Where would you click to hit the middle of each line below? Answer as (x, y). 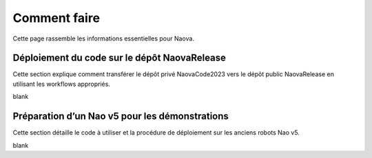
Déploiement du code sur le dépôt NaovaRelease (120, 58)
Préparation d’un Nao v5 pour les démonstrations (121, 116)
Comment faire (56, 18)
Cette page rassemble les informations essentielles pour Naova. (103, 38)
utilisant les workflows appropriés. (61, 84)
